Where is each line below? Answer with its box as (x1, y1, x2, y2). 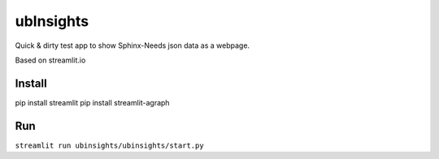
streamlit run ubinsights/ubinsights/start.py (15, 140, 204, 150)
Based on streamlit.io (15, 55, 86, 65)
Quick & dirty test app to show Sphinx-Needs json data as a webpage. (15, 41, 250, 50)
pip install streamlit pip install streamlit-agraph (15, 97, 170, 107)
